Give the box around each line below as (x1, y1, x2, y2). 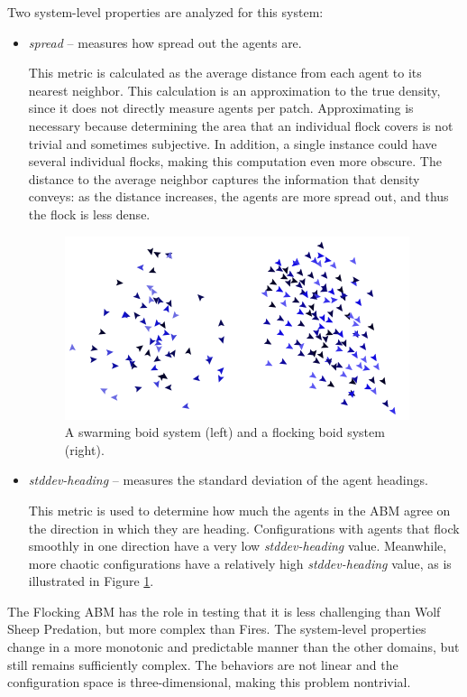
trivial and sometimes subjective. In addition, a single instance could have (28, 134, 437, 153)
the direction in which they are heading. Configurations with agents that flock (28, 518, 460, 537)
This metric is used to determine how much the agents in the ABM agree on (28, 500, 451, 519)
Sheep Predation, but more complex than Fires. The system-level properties (7, 619, 426, 638)
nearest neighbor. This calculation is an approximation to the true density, (28, 80, 441, 99)
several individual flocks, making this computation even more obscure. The (28, 152, 442, 171)
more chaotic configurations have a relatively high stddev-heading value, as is (28, 553, 452, 572)
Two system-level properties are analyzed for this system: (7, 3, 324, 21)
